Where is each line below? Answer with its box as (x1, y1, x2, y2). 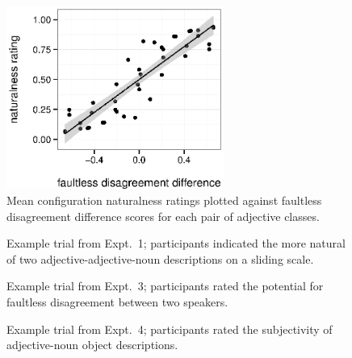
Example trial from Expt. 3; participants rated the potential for (6, 277, 324, 294)
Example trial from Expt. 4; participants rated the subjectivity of (6, 320, 333, 337)
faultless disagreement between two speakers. (6, 293, 228, 310)
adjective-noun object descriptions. (6, 336, 178, 353)
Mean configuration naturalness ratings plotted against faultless (6, 192, 322, 208)
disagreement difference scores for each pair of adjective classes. (6, 207, 320, 224)
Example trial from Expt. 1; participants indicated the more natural (6, 235, 346, 252)
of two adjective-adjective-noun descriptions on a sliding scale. (6, 250, 314, 267)
